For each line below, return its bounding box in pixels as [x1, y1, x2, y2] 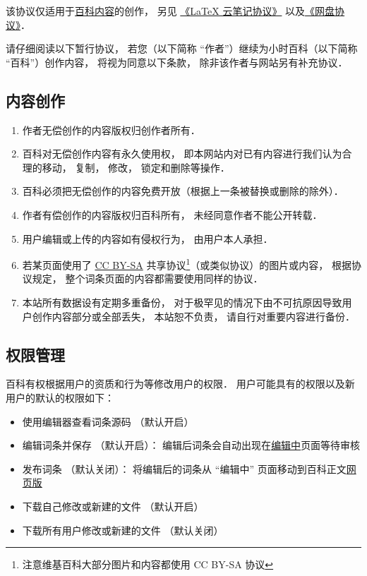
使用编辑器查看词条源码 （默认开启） [22, 414, 194, 428]
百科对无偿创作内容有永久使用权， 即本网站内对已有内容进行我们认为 [22, 146, 342, 161]
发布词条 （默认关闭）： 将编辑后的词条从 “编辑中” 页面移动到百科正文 [22, 461, 347, 476]
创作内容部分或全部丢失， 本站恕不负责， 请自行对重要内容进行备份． [32, 308, 356, 323]
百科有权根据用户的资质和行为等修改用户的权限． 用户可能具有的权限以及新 [6, 376, 355, 391]
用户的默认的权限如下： [6, 390, 114, 404]
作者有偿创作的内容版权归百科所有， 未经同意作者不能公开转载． [22, 207, 323, 222]
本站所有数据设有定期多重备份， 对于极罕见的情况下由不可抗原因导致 [22, 294, 342, 309]
